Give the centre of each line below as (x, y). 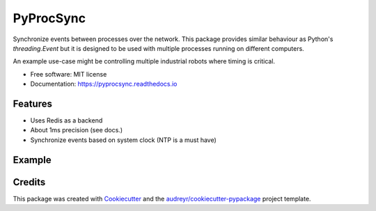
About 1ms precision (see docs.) (77, 130)
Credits (29, 182)
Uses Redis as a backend (66, 120)
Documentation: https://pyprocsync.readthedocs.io (104, 84)
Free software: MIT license (69, 74)
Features (32, 103)
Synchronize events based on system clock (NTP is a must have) (124, 140)
